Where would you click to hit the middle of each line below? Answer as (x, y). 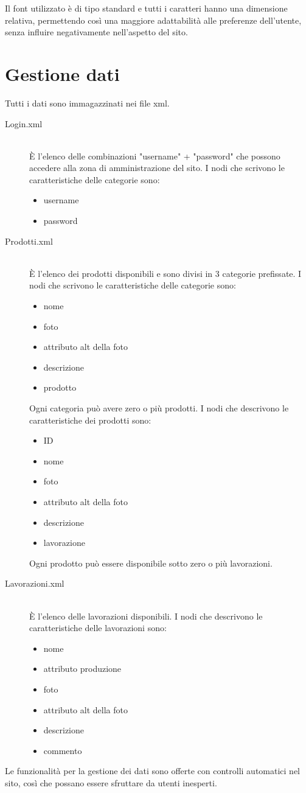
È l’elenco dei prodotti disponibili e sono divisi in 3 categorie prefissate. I (165, 273)
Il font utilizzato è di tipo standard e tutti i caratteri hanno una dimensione (146, 8)
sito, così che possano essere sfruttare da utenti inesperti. (111, 782)
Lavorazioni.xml (35, 583)
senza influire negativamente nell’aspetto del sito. (96, 32)
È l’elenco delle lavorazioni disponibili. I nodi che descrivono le (146, 616)
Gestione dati (62, 73)
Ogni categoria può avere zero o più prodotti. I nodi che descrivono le (159, 408)
